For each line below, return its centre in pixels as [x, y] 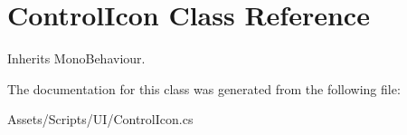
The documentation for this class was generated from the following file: [204, 88]
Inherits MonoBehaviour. [76, 58]
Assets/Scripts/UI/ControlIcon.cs [100, 119]
